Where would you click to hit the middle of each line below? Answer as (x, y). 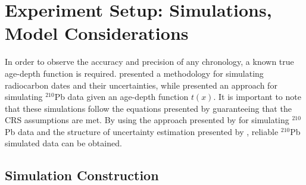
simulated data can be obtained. (63, 143)
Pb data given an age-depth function (121, 97)
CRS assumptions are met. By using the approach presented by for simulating (147, 120)
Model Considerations (97, 33)
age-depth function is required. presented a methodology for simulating (134, 73)
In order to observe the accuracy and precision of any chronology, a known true (149, 62)
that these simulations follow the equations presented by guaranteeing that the (148, 108)
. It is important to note (257, 97)
